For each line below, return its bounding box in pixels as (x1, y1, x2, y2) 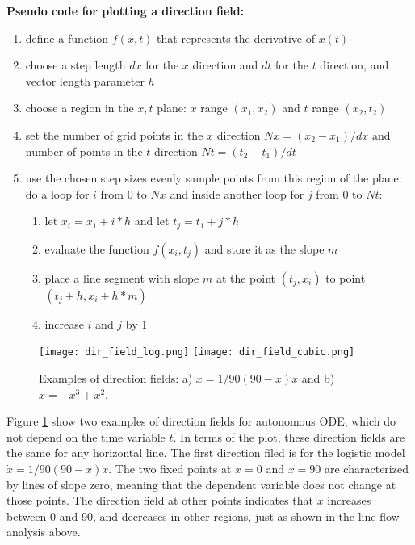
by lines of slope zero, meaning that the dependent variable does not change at (6, 476, 396, 493)
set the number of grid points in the (25, 126, 203, 143)
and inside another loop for (170, 185, 304, 202)
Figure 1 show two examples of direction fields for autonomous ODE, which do (6, 413, 396, 430)
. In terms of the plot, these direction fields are (173, 428, 405, 445)
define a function (25, 29, 109, 46)
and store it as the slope (204, 240, 325, 257)
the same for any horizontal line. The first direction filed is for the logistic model (6, 444, 405, 461)
